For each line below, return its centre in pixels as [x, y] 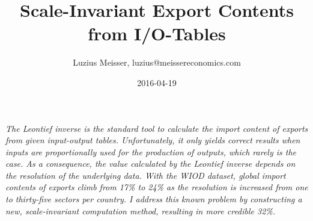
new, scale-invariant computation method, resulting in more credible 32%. [141, 210]
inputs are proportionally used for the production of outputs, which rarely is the [151, 151]
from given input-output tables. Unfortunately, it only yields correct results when [153, 140]
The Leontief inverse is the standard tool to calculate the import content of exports [157, 128]
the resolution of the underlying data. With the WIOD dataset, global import [146, 175]
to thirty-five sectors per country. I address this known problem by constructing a [154, 199]
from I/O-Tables [157, 33]
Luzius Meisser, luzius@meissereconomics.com [157, 62]
